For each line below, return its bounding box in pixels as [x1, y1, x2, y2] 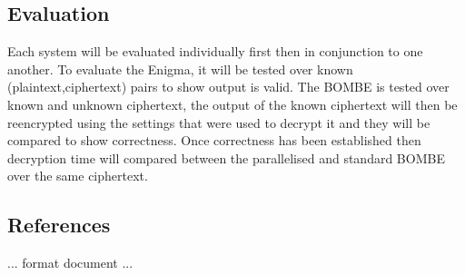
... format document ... [7, 253, 134, 272]
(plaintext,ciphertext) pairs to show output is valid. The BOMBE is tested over [7, 77, 450, 96]
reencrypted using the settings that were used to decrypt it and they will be [7, 113, 430, 132]
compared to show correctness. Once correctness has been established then [7, 131, 421, 150]
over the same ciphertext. [7, 166, 148, 185]
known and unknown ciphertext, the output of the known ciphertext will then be [7, 94, 458, 113]
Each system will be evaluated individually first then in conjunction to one [7, 42, 423, 61]
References [7, 211, 111, 239]
